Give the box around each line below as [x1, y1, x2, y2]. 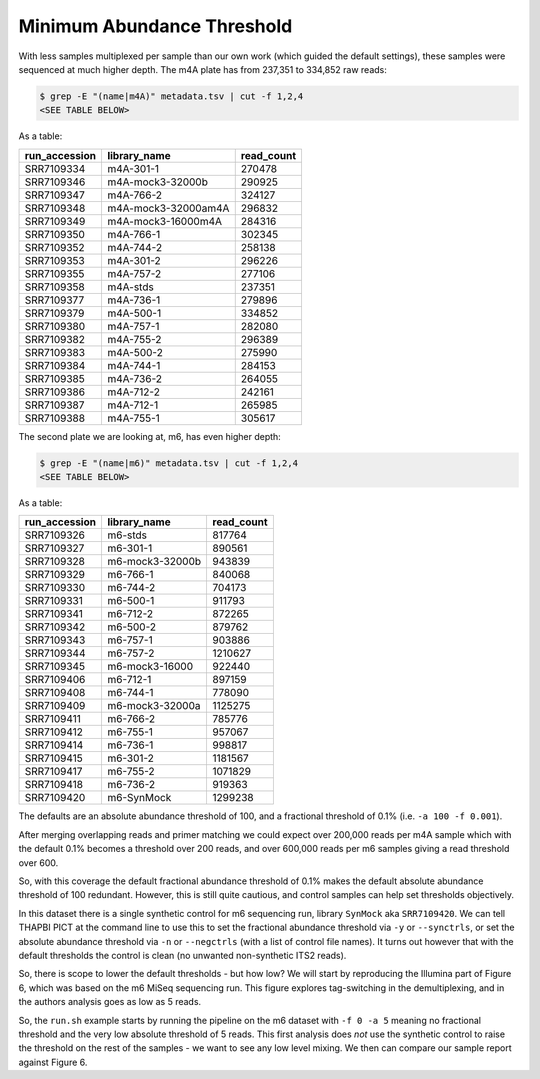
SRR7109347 [24, 188, 85, 202]
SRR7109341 [24, 607, 84, 621]
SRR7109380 [24, 319, 86, 333]
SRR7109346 [24, 175, 86, 189]
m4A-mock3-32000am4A [106, 201, 230, 215]
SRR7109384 [24, 358, 86, 372]
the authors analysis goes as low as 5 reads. [18, 996, 202, 1008]
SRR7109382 [24, 332, 85, 346]
